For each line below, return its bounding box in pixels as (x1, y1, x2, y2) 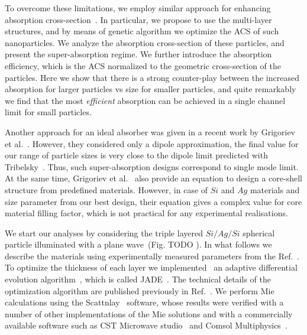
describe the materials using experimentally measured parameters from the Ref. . (5, 249, 300, 262)
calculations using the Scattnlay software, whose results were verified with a (5, 296, 284, 308)
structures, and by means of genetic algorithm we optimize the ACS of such (5, 25, 279, 37)
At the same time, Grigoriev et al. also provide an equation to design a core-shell (5, 172, 302, 184)
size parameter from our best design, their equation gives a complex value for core (5, 195, 302, 207)
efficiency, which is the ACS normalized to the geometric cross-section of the (5, 59, 282, 71)
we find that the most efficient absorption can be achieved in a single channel (5, 94, 286, 106)
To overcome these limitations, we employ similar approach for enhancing (5, 2, 271, 14)
